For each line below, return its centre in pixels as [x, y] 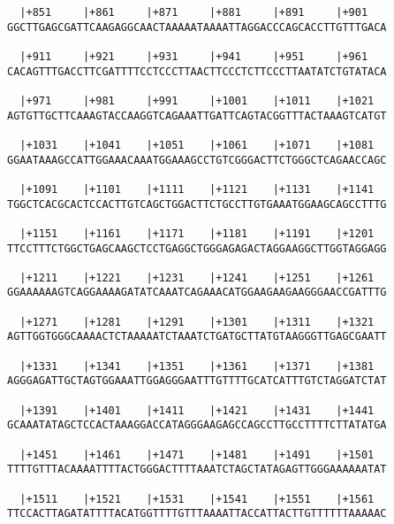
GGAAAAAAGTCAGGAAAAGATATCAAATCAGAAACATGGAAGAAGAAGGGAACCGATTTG [197, 293]
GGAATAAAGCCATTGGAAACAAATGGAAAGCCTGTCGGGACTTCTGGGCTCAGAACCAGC [197, 160]
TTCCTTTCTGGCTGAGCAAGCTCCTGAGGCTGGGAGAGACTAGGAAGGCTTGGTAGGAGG [197, 248]
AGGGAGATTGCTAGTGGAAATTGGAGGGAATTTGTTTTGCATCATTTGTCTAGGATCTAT [197, 381]
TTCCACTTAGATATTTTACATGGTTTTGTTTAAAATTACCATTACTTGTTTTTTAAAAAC [197, 514]
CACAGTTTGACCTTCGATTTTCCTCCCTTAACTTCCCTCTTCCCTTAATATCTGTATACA [197, 71]
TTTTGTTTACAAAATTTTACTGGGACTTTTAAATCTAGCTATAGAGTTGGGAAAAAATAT [197, 470]
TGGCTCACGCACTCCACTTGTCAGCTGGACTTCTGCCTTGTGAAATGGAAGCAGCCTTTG [197, 204]
